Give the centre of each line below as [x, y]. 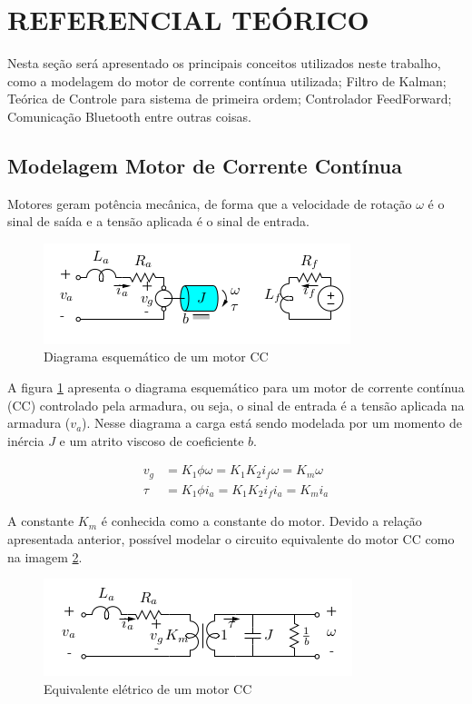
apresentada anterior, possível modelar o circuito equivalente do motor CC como [231, 539]
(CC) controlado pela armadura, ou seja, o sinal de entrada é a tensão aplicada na [236, 405]
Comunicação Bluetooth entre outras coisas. [129, 116]
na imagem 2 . [45, 556]
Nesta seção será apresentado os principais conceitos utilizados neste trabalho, [224, 63]
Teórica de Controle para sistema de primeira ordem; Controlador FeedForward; [230, 99]
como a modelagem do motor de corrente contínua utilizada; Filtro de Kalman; [227, 80]
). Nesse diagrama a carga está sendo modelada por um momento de [272, 423]
